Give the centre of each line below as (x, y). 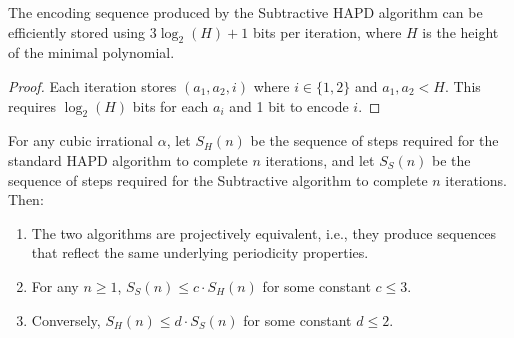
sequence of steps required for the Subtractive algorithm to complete (218, 179)
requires (32, 105)
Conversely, (66, 319)
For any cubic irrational (81, 140)
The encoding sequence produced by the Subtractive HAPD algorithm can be (245, 12)
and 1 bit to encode (289, 105)
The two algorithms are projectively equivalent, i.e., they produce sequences (264, 232)
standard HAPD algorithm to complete (128, 159)
